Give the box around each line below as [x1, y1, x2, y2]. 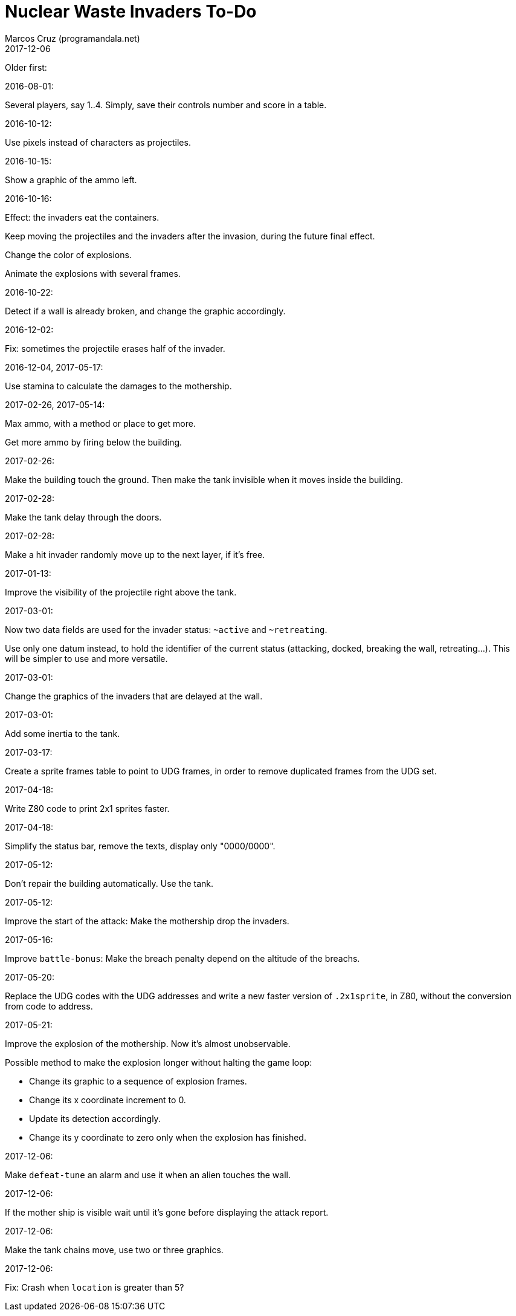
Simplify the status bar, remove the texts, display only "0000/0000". [5, 840, 276, 851]
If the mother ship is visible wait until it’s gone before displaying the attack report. [5, 1207, 329, 1217]
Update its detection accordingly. [29, 1113, 161, 1124]
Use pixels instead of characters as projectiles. [5, 137, 191, 147]
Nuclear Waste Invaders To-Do [5, 1, 257, 22]
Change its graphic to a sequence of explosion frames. [29, 1075, 247, 1086]
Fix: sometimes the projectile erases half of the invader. [5, 343, 225, 354]
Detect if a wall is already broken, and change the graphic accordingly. [5, 305, 286, 316]
